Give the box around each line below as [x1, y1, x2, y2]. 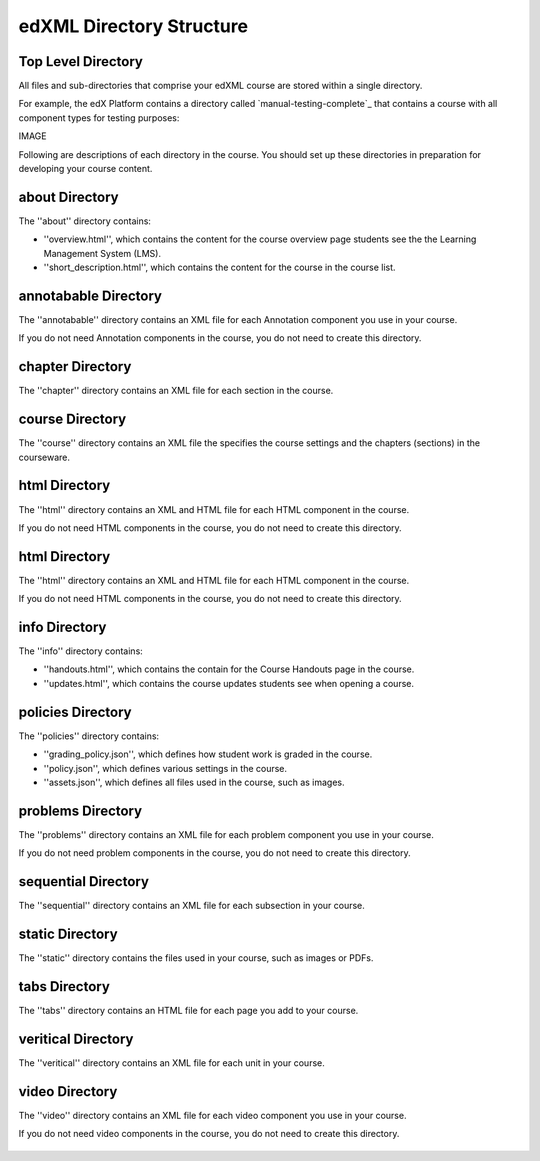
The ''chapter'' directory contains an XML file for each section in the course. [18, 385, 334, 397]
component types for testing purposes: [18, 111, 180, 124]
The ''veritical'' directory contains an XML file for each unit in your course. [18, 1056, 325, 1069]
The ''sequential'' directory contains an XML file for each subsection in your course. [18, 900, 365, 912]
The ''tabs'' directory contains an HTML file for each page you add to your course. [18, 1004, 359, 1016]
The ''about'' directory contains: [18, 215, 152, 227]
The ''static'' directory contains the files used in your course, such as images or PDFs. [18, 952, 374, 964]
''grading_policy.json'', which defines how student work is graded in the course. [43, 748, 373, 760]
